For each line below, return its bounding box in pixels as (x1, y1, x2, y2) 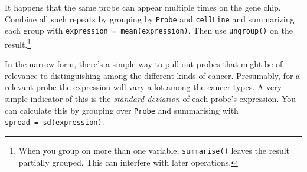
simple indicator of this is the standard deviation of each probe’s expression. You (5, 92, 296, 104)
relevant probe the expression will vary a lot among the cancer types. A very (5, 81, 282, 93)
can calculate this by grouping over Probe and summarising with (5, 104, 239, 116)
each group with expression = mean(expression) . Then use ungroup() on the (5, 24, 293, 37)
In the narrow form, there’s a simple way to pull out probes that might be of (5, 58, 283, 70)
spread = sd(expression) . (5, 115, 104, 128)
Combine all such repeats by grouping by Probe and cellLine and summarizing (5, 12, 295, 25)
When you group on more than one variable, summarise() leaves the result (18, 144, 290, 156)
